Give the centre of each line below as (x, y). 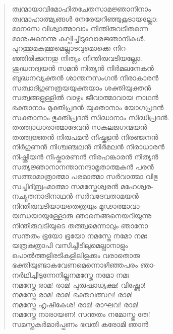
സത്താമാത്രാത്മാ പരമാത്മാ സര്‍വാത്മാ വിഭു (85, 176)
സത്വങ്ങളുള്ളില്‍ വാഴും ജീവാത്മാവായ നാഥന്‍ (85, 97)
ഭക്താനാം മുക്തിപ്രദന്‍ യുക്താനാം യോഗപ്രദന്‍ (88, 107)
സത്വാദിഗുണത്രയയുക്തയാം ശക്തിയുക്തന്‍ (81, 87)
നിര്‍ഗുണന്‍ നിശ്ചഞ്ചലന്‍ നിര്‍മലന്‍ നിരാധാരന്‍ (88, 147)
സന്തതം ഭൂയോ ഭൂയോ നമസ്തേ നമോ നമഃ (79, 235)
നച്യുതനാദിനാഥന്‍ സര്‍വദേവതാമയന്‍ (75, 196)
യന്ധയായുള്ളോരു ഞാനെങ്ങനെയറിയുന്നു (82, 216)
